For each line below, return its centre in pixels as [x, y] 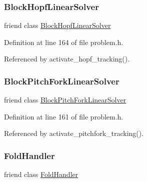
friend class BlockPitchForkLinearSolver [65, 100]
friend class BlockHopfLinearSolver [57, 25]
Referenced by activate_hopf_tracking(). [67, 59]
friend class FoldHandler [41, 174]
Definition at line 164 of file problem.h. [64, 42]
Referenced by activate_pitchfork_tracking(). [74, 133]
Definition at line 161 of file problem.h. [64, 116]
